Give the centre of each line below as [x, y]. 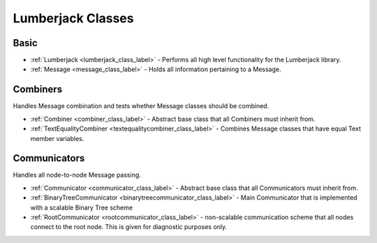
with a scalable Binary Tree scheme [81, 207]
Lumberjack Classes [73, 18]
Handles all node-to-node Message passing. [77, 175]
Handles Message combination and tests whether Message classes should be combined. [141, 106]
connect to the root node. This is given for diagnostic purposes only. [129, 227]
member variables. [57, 138]
